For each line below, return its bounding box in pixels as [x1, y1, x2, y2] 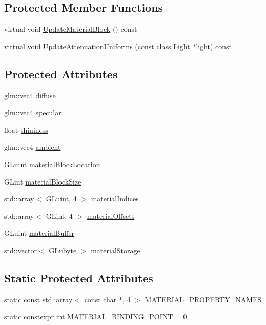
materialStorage [91, 245, 140, 255]
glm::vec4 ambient [4, 141, 61, 152]
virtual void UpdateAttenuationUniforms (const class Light [4, 40, 190, 51]
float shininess [4, 124, 48, 135]
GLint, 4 [46, 210, 73, 221]
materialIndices [91, 193, 139, 204]
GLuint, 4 [46, 193, 77, 204]
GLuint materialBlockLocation [4, 158, 100, 169]
